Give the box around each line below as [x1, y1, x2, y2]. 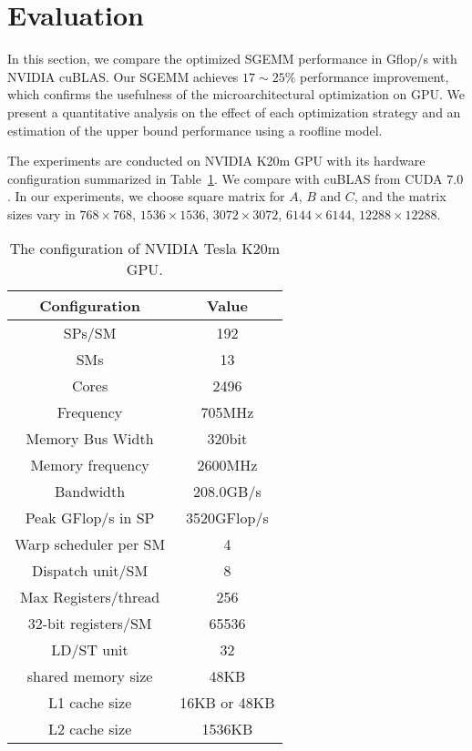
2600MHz [197, 454, 258, 476]
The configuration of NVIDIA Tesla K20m [9, 238, 280, 259]
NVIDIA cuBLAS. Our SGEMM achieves [7, 66, 239, 86]
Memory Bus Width [26, 428, 154, 450]
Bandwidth [55, 481, 126, 502]
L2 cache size [47, 718, 132, 740]
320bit [207, 428, 248, 450]
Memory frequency [30, 454, 149, 476]
